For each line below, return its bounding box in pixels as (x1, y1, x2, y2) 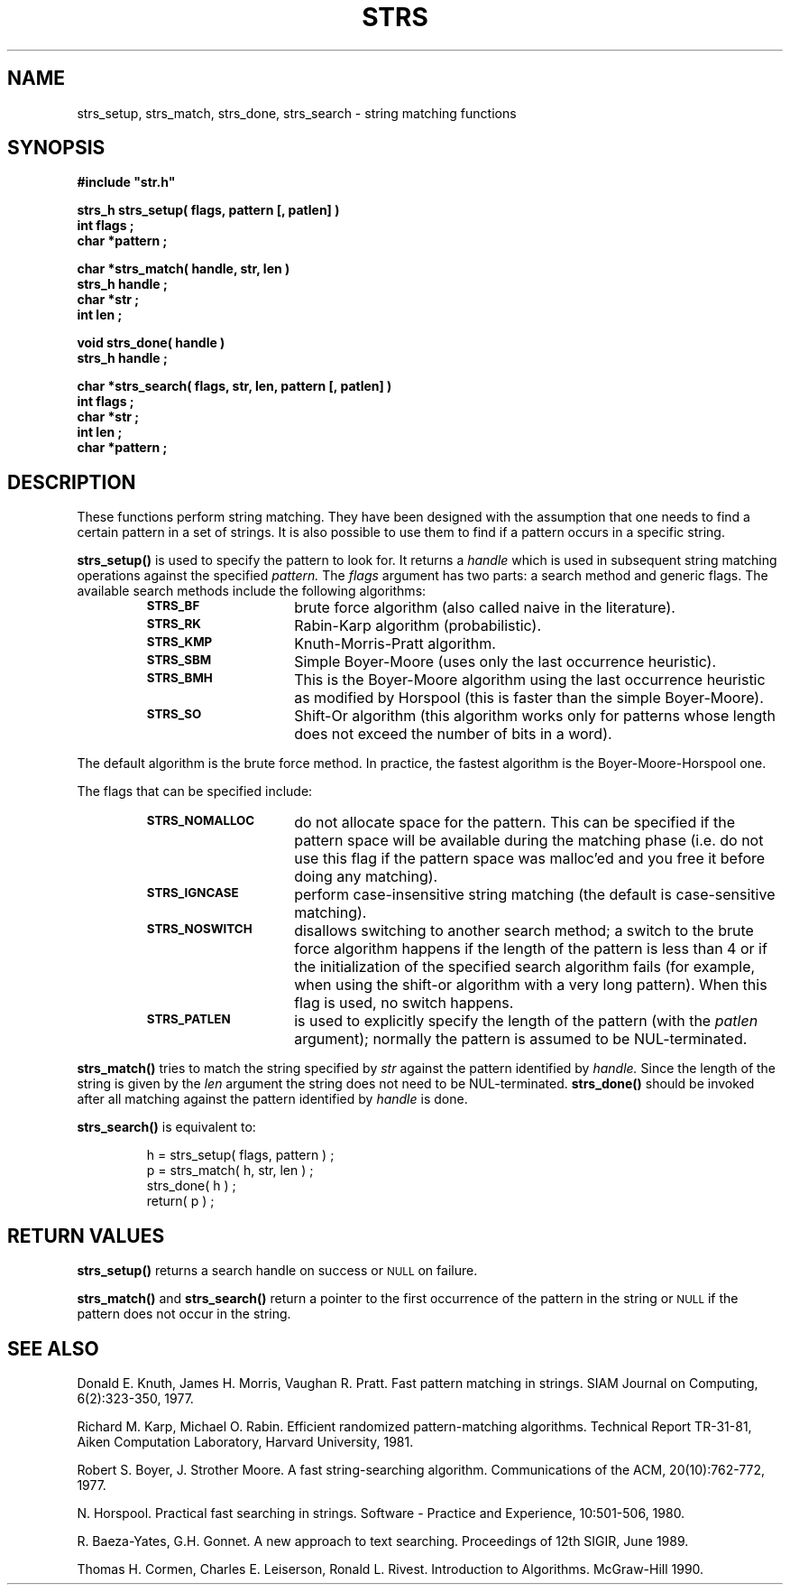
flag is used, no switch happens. (294, 994, 514, 1013)
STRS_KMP (146, 634, 213, 650)
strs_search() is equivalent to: (77, 1119, 256, 1135)
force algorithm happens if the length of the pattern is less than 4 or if (294, 939, 767, 958)
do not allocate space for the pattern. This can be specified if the (294, 813, 736, 832)
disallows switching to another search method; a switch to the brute (294, 921, 754, 940)
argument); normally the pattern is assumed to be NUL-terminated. (294, 1030, 748, 1049)
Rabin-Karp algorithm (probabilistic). (294, 616, 542, 635)
